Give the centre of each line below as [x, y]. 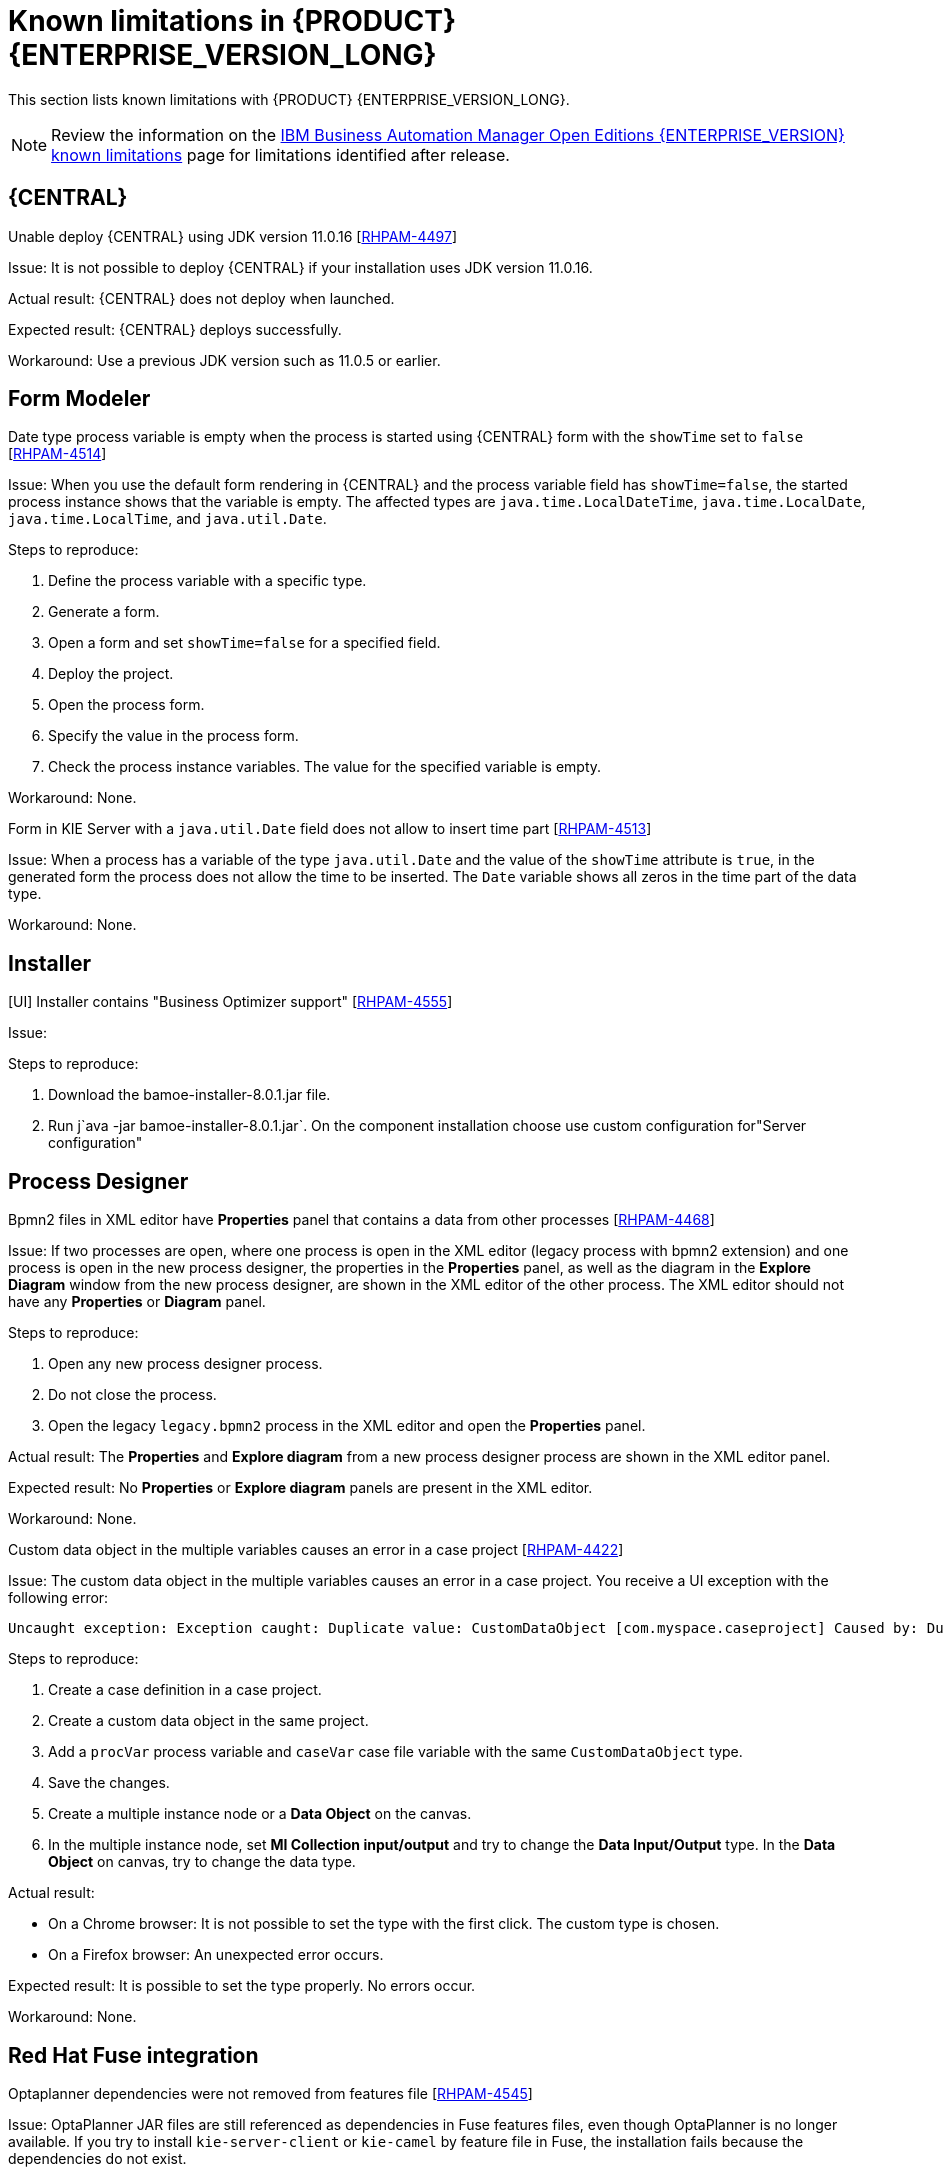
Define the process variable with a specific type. [207, 581]
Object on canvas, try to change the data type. [202, 1862]
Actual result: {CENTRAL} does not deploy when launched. [201, 298]
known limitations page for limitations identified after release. [280, 154]
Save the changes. [109, 1783]
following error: [58, 1598]
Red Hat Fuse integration [133, 2055]
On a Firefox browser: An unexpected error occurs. [216, 1955]
